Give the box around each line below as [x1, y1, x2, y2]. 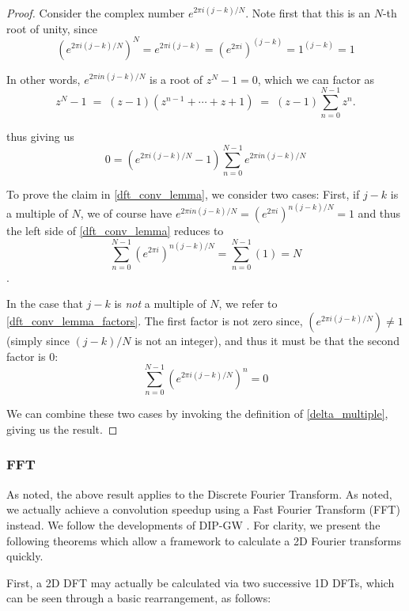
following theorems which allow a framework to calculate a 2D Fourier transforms [6, 532, 402, 548]
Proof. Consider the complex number [6, 5, 185, 21]
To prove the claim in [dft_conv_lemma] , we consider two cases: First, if [6, 186, 360, 203]
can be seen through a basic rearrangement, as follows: [6, 590, 271, 606]
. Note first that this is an [245, 5, 371, 21]
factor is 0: [6, 347, 59, 364]
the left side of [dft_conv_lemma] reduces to [6, 222, 224, 239]
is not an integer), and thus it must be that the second [134, 332, 400, 349]
